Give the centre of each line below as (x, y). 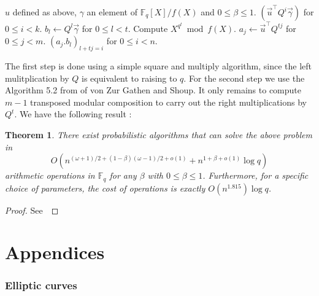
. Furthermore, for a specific (256, 175)
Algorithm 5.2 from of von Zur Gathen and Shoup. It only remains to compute (153, 90)
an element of (112, 12)
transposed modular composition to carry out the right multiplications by (168, 102)
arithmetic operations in (50, 175)
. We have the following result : (73, 114)
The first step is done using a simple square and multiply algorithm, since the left (158, 65)
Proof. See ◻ (32, 210)
